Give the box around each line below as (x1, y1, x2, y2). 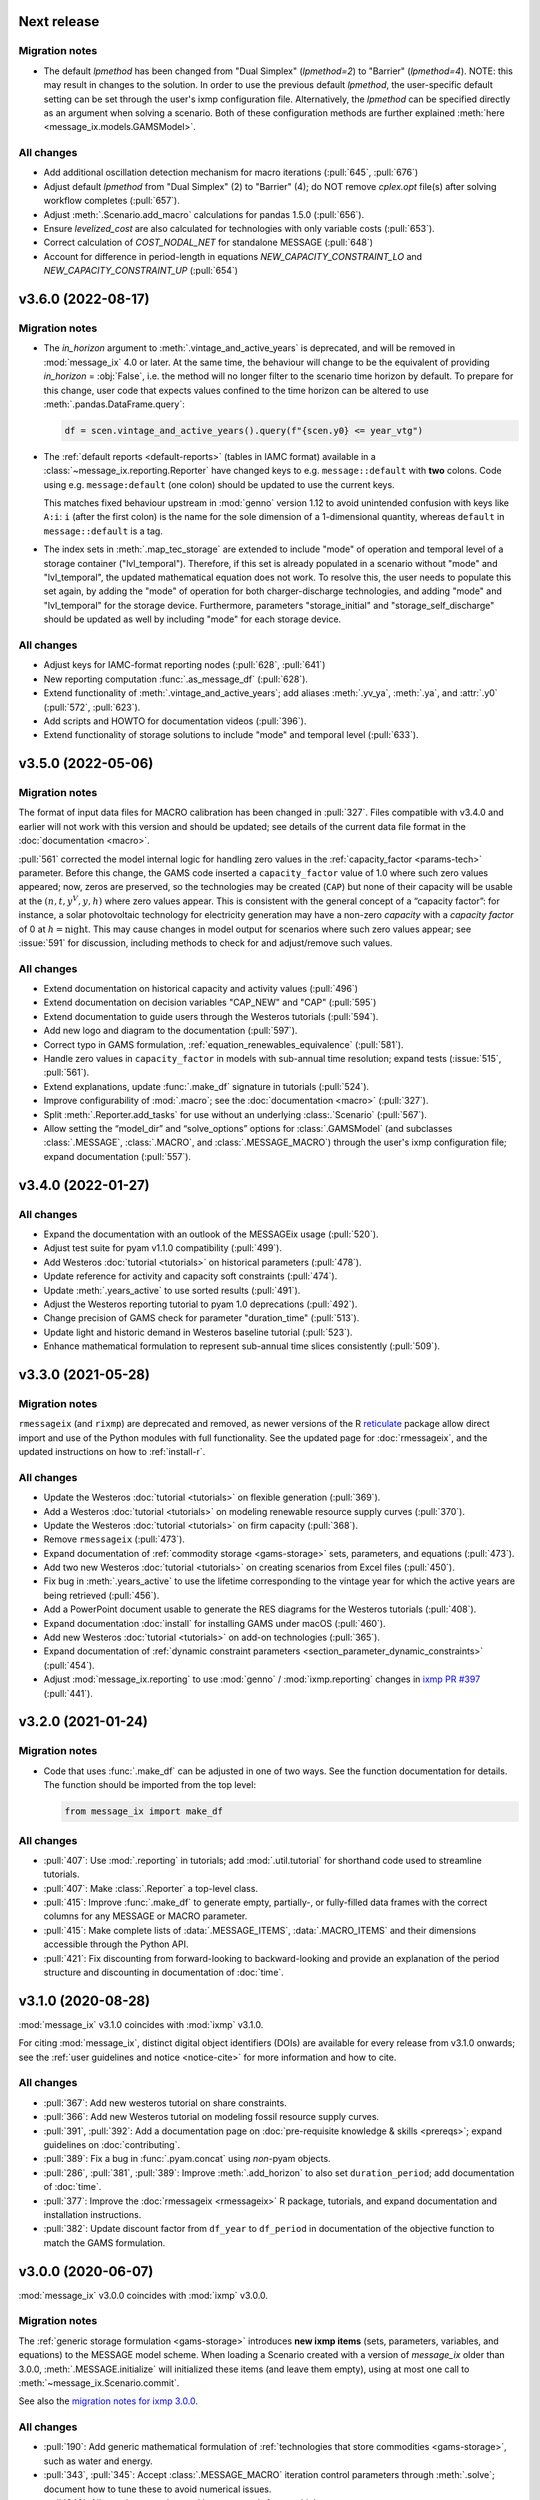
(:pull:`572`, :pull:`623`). (43, 701, 141, 713)
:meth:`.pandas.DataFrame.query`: (43, 398, 185, 410)
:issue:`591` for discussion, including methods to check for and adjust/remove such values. (18, 936, 393, 949)
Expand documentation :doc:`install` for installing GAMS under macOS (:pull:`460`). (43, 1617, 386, 1629)
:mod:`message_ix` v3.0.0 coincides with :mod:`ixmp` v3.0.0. (18, 2289, 269, 2301)
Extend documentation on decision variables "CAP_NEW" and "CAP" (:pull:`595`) (43, 996, 377, 1009)
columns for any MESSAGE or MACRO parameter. (43, 1910, 248, 1922)
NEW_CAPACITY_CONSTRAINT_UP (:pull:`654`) (43, 265, 239, 277)
